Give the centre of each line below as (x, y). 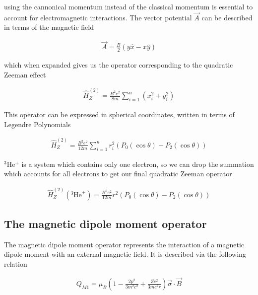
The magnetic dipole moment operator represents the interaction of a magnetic (124, 244)
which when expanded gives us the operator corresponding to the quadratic (119, 65)
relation (16, 264)
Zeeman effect (25, 74)
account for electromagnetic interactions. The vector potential (98, 17)
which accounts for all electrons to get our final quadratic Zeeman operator (118, 174)
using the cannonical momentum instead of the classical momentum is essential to (129, 6)
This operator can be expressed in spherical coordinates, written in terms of (119, 114)
